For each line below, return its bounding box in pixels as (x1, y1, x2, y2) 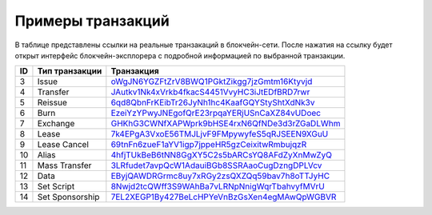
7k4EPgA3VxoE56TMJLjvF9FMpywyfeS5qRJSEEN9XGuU (110, 129, 329, 140)
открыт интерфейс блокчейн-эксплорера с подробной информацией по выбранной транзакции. (14, 50, 346, 60)
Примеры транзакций (14, 12, 170, 30)
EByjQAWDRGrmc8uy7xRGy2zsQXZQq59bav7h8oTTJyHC (110, 170, 330, 181)
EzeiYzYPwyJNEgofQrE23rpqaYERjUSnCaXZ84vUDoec (110, 108, 322, 119)
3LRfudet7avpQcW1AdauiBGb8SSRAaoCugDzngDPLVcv (110, 160, 322, 171)
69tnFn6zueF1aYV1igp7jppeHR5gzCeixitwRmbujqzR (110, 139, 307, 150)
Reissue (37, 97, 67, 108)
